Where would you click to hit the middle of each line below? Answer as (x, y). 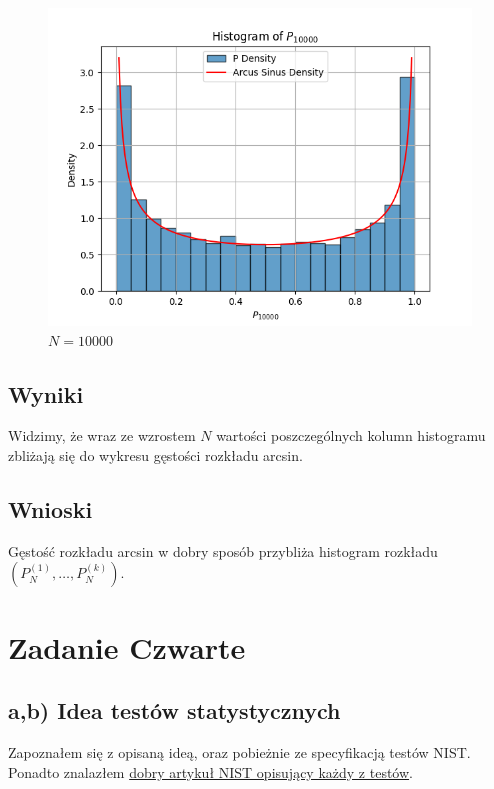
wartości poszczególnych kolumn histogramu (351, 435)
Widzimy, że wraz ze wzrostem (102, 435)
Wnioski (50, 508)
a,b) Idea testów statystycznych (174, 710)
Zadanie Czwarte (127, 646)
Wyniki (46, 393)
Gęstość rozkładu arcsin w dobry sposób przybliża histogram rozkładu (223, 550)
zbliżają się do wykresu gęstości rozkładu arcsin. (155, 454)
